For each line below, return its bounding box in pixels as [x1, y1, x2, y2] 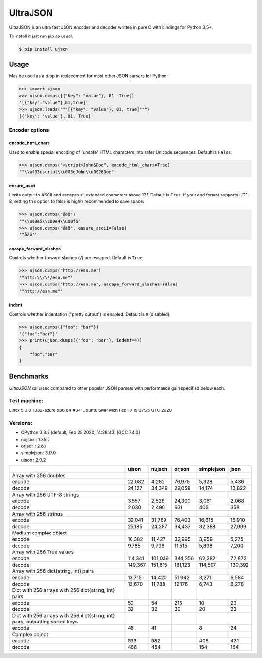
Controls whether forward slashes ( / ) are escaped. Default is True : [9, 255, 144, 261]
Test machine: [9, 397, 44, 404]
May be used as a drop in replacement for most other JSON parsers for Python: [9, 73, 168, 79]
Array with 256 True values [12, 549, 74, 555]
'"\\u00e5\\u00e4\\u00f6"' [19, 218, 83, 224]
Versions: [9, 419, 33, 426]
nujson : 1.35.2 [21, 436, 50, 442]
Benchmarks [9, 372, 49, 380]
